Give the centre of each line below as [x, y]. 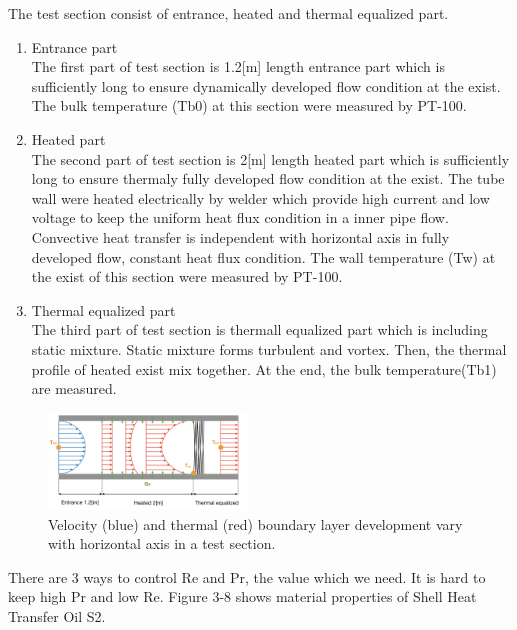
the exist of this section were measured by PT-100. [187, 276]
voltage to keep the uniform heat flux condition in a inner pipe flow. [240, 217]
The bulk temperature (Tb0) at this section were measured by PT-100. [249, 105]
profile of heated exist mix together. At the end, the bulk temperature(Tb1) [264, 368]
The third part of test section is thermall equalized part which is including [259, 329]
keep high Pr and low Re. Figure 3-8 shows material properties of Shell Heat [242, 596]
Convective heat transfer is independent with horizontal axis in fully [240, 236]
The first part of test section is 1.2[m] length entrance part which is [238, 66]
